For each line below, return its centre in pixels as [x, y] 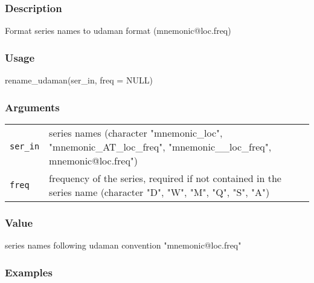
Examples [29, 272]
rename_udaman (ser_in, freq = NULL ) [79, 80]
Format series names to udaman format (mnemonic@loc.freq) [118, 31]
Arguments [32, 107]
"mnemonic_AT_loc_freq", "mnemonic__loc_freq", [160, 146]
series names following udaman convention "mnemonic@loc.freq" [123, 245]
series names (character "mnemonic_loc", [136, 132]
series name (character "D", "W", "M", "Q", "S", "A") [159, 192]
